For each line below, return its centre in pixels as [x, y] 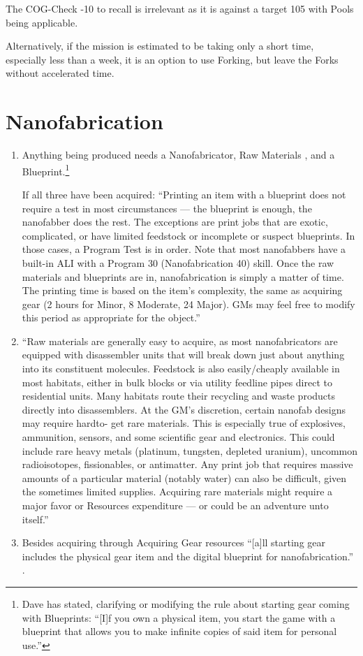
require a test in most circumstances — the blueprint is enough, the [167, 208]
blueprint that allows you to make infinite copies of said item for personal [179, 631]
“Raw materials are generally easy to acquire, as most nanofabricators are [180, 341]
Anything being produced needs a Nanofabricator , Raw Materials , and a [178, 155]
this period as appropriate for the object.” [111, 318]
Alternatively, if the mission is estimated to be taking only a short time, [160, 46]
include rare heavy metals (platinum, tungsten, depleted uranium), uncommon [190, 450]
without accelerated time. [60, 73]
